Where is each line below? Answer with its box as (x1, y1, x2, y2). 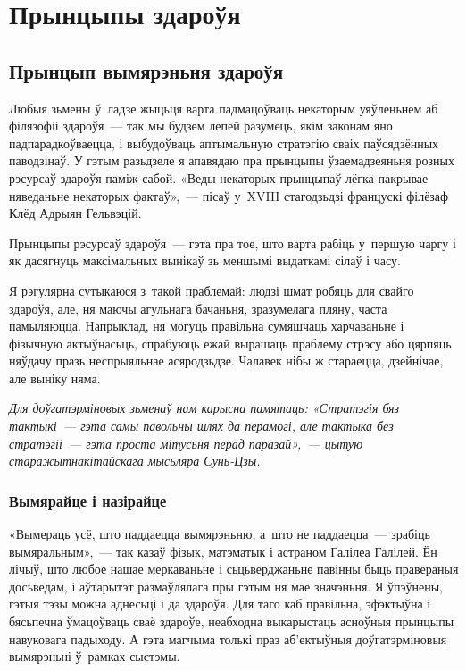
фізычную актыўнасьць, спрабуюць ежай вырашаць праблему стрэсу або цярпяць (9, 333, 452, 352)
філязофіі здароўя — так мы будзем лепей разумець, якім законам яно (9, 116, 393, 135)
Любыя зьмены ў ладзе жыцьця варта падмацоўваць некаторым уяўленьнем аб (9, 98, 438, 117)
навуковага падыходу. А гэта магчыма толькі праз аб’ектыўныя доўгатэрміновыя (9, 629, 447, 648)
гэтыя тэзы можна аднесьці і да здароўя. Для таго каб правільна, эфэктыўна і (9, 594, 431, 613)
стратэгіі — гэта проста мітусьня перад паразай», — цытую (9, 433, 363, 452)
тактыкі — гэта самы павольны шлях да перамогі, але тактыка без (9, 416, 394, 435)
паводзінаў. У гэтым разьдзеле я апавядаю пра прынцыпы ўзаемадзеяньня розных (9, 151, 454, 170)
